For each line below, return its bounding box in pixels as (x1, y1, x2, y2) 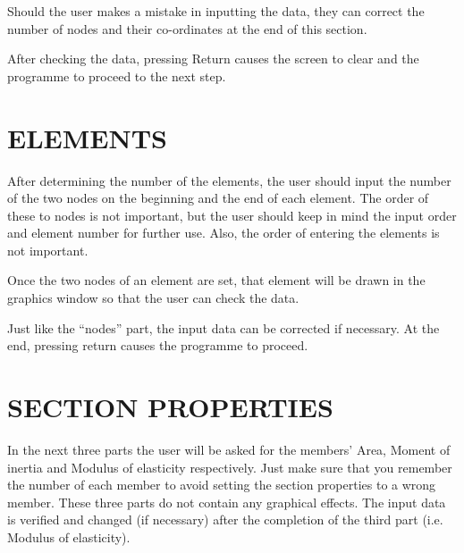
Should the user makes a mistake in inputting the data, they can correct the (7, 2, 425, 20)
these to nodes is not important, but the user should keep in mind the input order (7, 205, 457, 224)
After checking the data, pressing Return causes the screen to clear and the (7, 49, 419, 68)
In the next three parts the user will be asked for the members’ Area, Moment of (7, 440, 451, 458)
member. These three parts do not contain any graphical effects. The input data (7, 492, 446, 511)
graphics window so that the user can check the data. (7, 289, 299, 307)
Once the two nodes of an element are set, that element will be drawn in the (7, 271, 426, 289)
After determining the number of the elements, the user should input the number (7, 171, 451, 189)
